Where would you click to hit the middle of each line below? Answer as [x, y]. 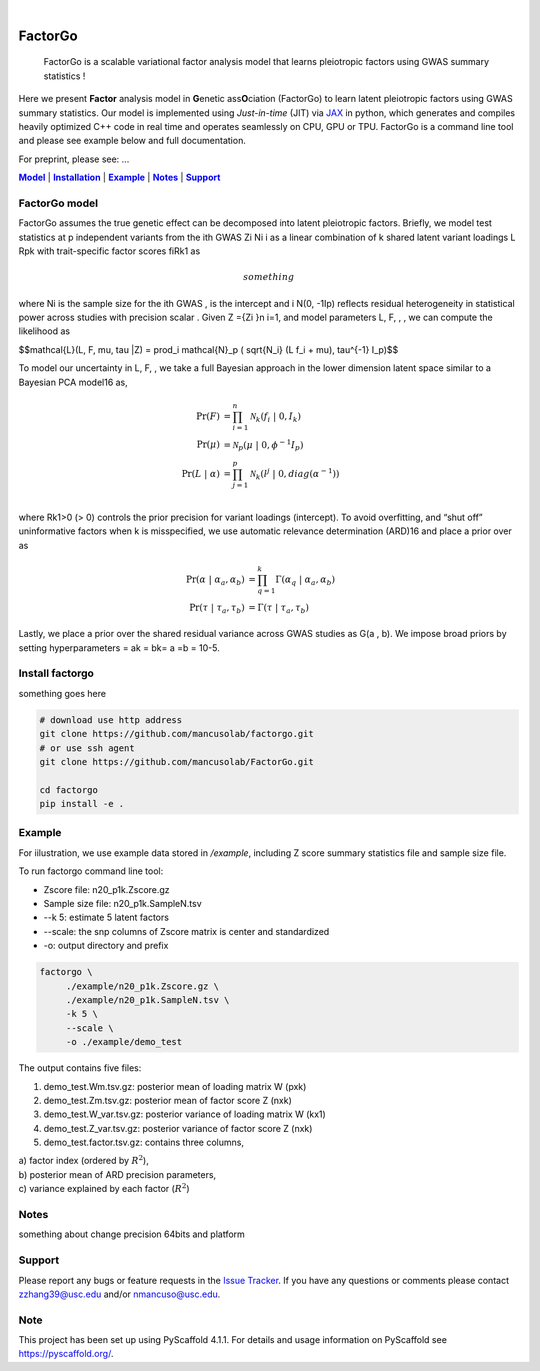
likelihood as [44, 331]
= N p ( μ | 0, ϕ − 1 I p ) [263, 445]
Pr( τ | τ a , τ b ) [216, 608]
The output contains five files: [80, 1068]
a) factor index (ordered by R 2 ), [83, 1160]
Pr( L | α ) [200, 474]
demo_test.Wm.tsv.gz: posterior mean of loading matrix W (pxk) [175, 1086]
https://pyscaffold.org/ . [66, 1354]
